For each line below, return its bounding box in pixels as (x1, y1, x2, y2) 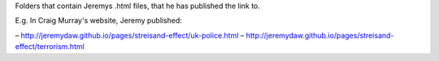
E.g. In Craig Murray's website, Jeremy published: (15, 16, 183, 26)
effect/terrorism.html (15, 42, 85, 51)
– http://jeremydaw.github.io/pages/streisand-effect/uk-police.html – (15, 31, 245, 40)
